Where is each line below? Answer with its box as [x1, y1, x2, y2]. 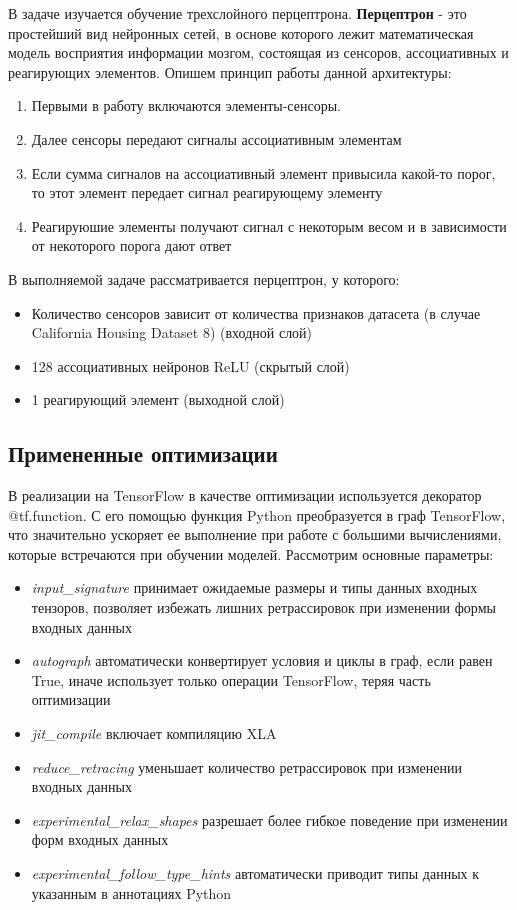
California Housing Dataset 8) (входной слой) [31, 322, 313, 343]
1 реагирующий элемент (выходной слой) [31, 389, 285, 410]
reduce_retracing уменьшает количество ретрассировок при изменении [31, 756, 462, 777]
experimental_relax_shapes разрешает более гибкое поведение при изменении [31, 809, 508, 830]
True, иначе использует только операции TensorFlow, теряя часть [31, 669, 431, 690]
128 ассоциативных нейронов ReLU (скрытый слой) [31, 355, 350, 376]
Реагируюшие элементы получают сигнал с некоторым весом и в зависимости [31, 215, 507, 236]
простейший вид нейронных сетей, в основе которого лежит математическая [8, 22, 474, 43]
